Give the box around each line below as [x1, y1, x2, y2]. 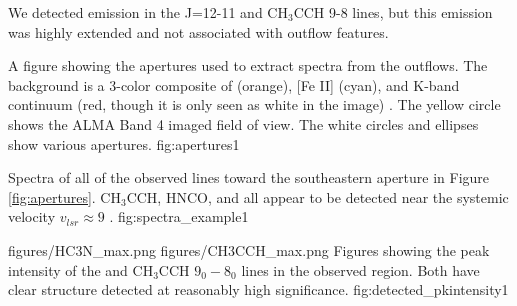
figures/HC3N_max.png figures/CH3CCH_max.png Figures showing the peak [8, 239, 490, 260]
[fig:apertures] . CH [8, 186, 121, 207]
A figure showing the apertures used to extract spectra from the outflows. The [8, 55, 488, 76]
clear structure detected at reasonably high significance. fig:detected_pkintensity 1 [8, 279, 509, 300]
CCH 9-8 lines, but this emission [293, 2, 493, 22]
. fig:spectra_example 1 [109, 206, 249, 227]
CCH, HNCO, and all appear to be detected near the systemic [126, 186, 509, 207]
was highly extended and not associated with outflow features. [8, 21, 389, 42]
